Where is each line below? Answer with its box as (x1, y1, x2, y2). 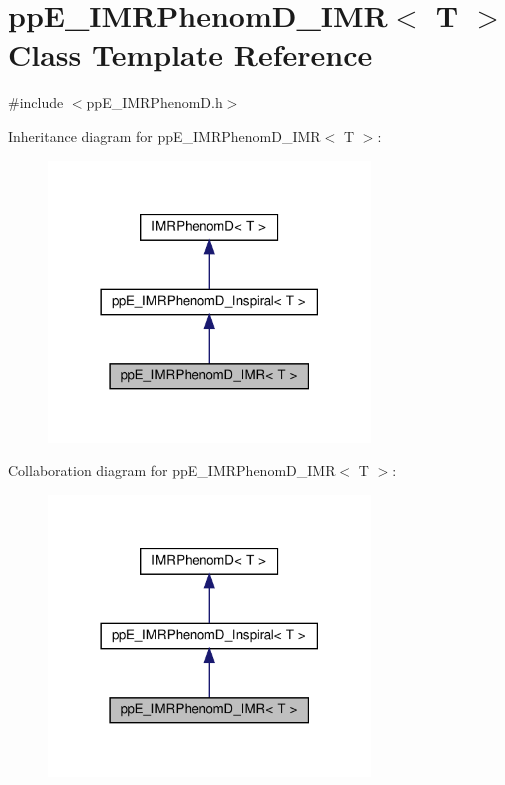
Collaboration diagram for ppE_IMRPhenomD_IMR (8, 460, 336, 481)
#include (8, 92, 64, 113)
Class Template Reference (8, 34, 373, 75)
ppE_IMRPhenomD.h (86, 92, 223, 113)
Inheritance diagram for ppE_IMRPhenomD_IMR (8, 125, 321, 146)
